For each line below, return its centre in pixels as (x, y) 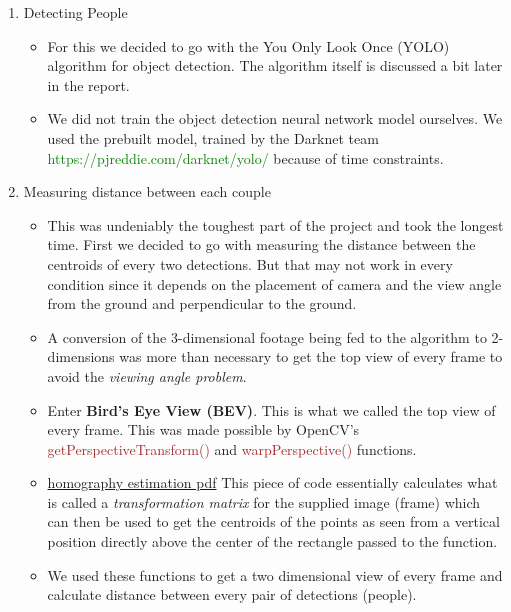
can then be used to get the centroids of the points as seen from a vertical (273, 521)
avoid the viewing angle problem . (147, 375)
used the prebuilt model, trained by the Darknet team (213, 137)
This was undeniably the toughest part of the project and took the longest (275, 224)
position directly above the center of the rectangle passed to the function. (272, 541)
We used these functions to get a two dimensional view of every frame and (275, 574)
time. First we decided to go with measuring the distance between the (261, 244)
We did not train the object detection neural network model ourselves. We (275, 118)
